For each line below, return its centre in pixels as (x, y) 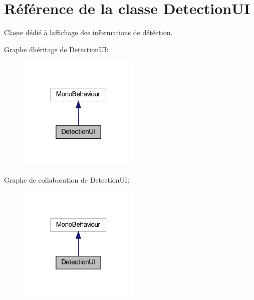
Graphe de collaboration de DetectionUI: (67, 179)
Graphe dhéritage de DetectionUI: (56, 49)
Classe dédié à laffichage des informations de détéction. (88, 32)
